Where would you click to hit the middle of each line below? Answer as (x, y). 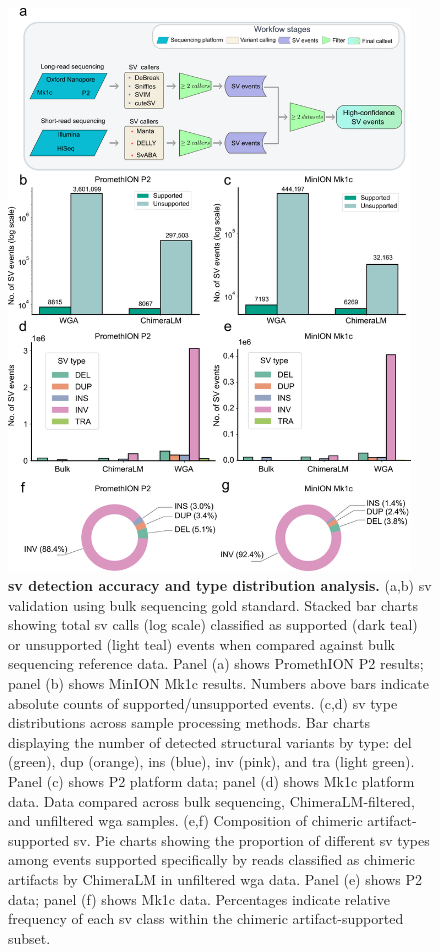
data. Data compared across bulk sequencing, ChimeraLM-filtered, (211, 800)
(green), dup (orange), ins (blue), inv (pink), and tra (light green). (211, 761)
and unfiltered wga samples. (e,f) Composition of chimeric (185, 820)
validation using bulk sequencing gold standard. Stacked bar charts (213, 604)
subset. (29, 937)
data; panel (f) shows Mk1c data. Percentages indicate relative (199, 898)
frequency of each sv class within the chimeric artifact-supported (206, 918)
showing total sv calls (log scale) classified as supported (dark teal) (213, 624)
